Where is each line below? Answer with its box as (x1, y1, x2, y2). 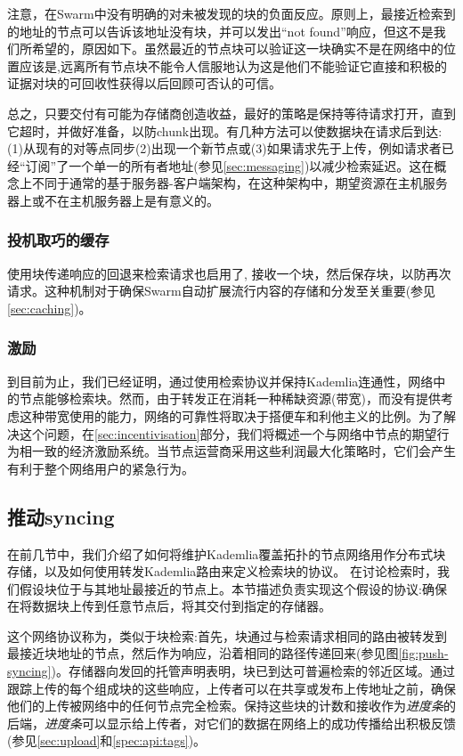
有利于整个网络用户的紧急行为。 (7, 459, 194, 477)
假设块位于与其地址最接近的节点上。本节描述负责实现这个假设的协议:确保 (19, 579, 447, 597)
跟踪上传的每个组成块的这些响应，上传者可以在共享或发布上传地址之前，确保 (7, 679, 456, 697)
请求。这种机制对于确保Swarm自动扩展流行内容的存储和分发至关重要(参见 (7, 281, 436, 300)
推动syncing (7, 502, 115, 530)
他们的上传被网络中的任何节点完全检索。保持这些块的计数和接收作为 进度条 (7, 696, 443, 715)
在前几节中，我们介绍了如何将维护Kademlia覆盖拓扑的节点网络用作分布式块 (7, 544, 446, 563)
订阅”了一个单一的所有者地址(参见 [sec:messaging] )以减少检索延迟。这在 (25, 156, 435, 175)
